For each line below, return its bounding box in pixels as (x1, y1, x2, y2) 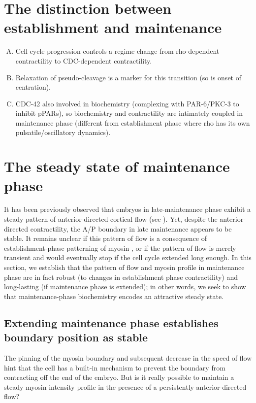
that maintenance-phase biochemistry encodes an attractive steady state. (4, 291, 224, 301)
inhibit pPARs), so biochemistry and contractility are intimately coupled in (15, 108, 243, 118)
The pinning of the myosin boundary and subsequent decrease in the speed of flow (4, 352, 252, 363)
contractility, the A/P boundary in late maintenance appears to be (30, 223, 232, 234)
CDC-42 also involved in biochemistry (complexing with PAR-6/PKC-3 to (15, 98, 239, 108)
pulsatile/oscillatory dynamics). (15, 127, 111, 137)
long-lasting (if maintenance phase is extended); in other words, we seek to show (4, 281, 246, 292)
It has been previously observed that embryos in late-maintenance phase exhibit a (4, 204, 251, 214)
